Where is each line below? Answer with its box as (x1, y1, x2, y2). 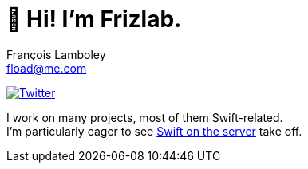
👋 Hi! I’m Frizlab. (6, 6, 182, 33)
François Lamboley (6, 47, 106, 61)
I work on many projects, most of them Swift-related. (6, 110, 283, 124)
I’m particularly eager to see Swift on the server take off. (6, 124, 302, 138)
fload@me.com (6, 61, 87, 75)
